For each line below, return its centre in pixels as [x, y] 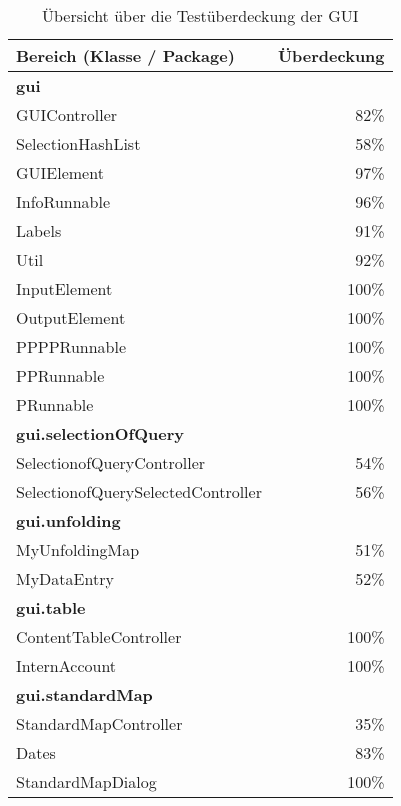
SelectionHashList [78, 143]
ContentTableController [99, 636]
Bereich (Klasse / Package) [125, 55]
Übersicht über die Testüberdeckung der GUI [200, 15]
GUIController [67, 114]
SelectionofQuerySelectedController [139, 491]
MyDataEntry [65, 578]
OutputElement [71, 317]
